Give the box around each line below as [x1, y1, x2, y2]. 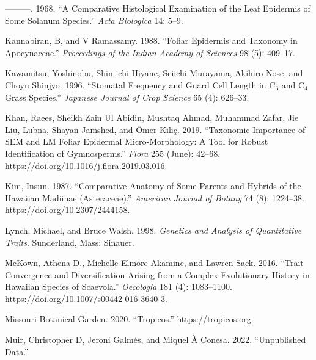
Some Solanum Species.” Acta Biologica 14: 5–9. [5, 13, 183, 26]
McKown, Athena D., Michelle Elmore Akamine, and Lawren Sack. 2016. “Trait [5, 256, 304, 269]
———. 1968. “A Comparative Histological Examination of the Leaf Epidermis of [5, 2, 310, 14]
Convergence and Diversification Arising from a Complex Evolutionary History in [5, 268, 310, 281]
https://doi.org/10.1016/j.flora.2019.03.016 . [5, 159, 167, 171]
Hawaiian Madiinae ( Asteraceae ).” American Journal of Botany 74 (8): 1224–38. [5, 191, 304, 204]
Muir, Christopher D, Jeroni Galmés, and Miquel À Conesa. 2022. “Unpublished [5, 333, 306, 346]
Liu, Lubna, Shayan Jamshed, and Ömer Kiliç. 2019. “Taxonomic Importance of [5, 123, 306, 135]
